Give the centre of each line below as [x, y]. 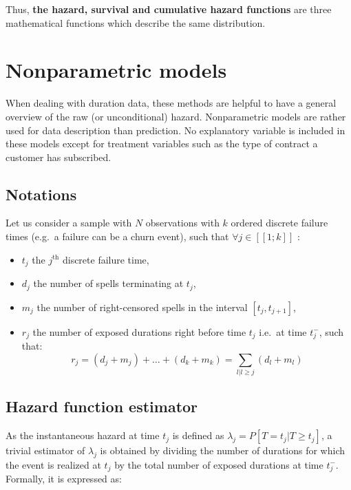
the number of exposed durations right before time [139, 331]
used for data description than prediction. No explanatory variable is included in [175, 130]
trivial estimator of [45, 450]
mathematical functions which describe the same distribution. [136, 22]
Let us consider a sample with [69, 223]
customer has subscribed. [58, 157]
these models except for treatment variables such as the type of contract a [162, 143]
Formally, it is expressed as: [64, 479]
